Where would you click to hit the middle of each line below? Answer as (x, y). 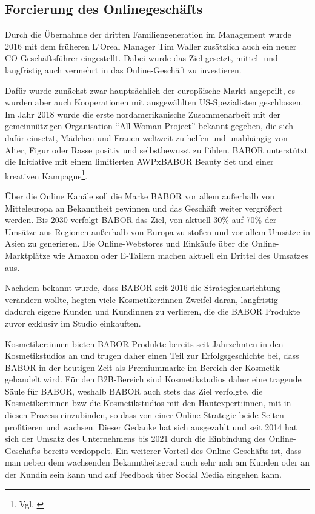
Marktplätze (28, 255)
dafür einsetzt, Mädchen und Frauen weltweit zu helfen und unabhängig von (146, 137)
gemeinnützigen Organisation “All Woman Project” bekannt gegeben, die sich (149, 126)
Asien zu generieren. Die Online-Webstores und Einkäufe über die (127, 243)
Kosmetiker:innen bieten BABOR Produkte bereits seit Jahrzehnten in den (144, 343)
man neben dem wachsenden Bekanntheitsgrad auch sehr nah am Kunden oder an (157, 462)
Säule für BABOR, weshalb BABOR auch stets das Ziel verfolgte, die (134, 391)
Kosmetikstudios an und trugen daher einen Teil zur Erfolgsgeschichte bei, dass (152, 355)
